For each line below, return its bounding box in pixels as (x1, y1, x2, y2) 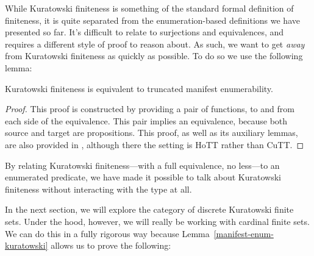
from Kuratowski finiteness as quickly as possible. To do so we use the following (5, 49, 303, 62)
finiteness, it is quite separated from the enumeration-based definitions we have (5, 13, 300, 26)
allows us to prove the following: (51, 239, 171, 252)
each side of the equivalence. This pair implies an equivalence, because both (5, 114, 288, 127)
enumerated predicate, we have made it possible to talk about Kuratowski (5, 171, 281, 183)
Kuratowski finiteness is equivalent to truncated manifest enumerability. (5, 82, 273, 94)
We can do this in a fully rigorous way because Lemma (5, 227, 210, 240)
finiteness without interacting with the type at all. (5, 182, 192, 195)
